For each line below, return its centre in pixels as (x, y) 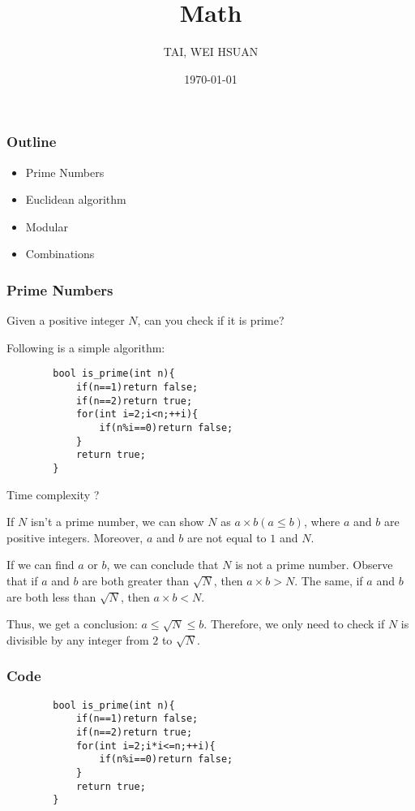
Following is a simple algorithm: (86, 347)
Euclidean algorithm (76, 199)
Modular (47, 226)
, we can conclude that (163, 565)
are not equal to (227, 537)
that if (22, 581)
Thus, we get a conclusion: (72, 624)
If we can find (41, 565)
